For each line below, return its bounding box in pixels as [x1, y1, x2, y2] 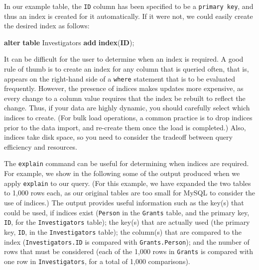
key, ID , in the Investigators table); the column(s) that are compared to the [4, 226, 242, 237]
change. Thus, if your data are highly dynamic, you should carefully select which [4, 102, 250, 113]
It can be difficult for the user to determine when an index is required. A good [4, 54, 244, 64]
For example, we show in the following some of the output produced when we [4, 168, 240, 179]
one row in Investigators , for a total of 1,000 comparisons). [4, 256, 190, 266]
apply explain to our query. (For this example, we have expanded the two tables [4, 178, 251, 188]
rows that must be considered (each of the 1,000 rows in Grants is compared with [4, 246, 254, 257]
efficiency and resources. [4, 141, 77, 152]
